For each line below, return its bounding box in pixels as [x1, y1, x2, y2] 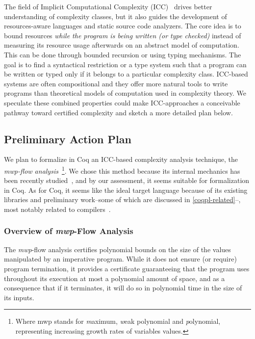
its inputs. [4, 292, 34, 302]
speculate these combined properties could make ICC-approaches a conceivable [4, 97, 240, 107]
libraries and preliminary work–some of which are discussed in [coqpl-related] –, [4, 194, 241, 205]
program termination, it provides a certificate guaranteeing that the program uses [4, 263, 250, 273]
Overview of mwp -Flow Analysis [4, 225, 133, 237]
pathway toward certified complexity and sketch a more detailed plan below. [4, 107, 233, 117]
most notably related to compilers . [4, 204, 111, 214]
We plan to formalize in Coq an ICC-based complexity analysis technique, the [4, 154, 238, 164]
